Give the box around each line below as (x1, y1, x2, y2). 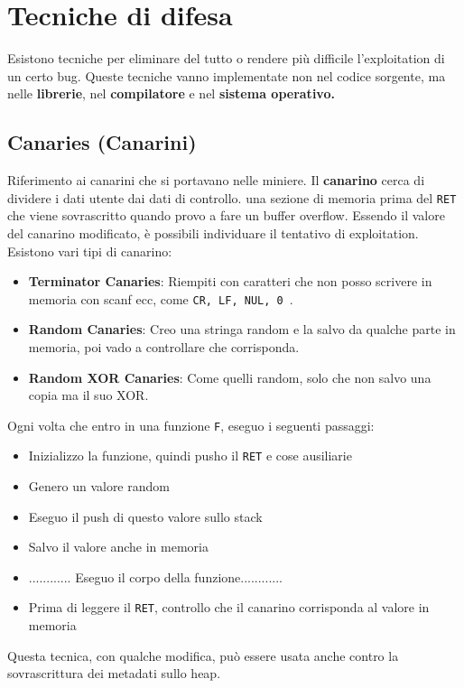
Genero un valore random (28, 477, 170, 496)
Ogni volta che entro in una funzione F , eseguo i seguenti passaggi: (7, 415, 375, 434)
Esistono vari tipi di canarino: (7, 241, 172, 260)
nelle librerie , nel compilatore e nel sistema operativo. (7, 84, 335, 103)
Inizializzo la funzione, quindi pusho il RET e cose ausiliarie (28, 446, 352, 465)
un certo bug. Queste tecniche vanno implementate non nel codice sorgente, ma (7, 66, 446, 85)
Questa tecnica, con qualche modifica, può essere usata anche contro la (7, 646, 399, 665)
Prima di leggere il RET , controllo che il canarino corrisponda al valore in (28, 598, 430, 617)
